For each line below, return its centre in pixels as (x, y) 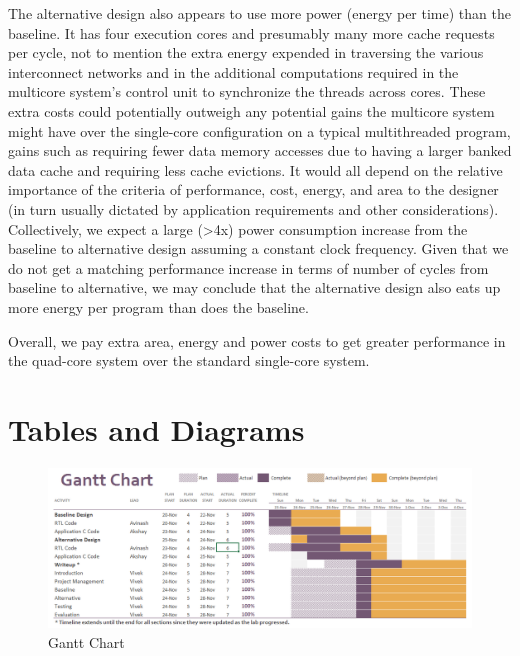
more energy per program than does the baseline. (158, 306)
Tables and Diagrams (156, 428)
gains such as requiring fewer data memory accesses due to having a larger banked (260, 150)
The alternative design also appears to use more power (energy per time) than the (259, 13)
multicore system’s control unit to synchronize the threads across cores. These (247, 91)
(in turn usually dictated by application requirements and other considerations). (253, 208)
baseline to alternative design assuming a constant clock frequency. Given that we (258, 248)
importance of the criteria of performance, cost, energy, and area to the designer (253, 189)
